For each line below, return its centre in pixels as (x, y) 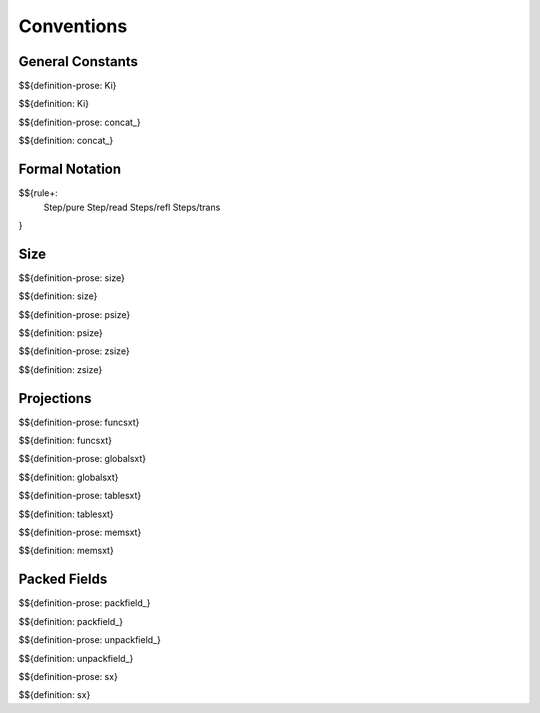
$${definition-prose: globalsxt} (82, 459)
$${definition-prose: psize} (74, 314)
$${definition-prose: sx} (68, 676)
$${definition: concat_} (66, 141)
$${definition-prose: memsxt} (80, 532)
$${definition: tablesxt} (66, 514)
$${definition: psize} (61, 333)
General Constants (78, 61)
